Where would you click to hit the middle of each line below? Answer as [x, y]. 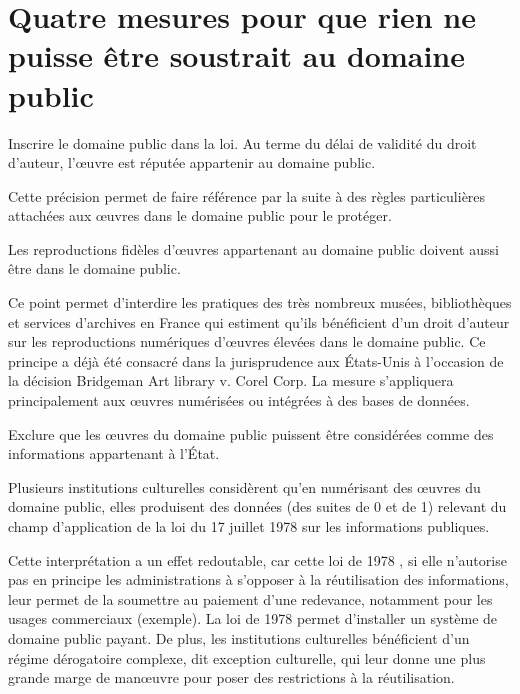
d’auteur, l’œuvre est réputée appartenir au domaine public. [192, 162]
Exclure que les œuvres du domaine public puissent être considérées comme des [251, 433]
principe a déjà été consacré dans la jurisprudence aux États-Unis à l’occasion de [256, 360]
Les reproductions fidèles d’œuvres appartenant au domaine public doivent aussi [253, 248]
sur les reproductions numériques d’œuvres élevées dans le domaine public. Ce [247, 341]
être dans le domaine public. [94, 268]
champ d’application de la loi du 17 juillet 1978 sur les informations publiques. [249, 526]
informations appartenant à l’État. [114, 453]
